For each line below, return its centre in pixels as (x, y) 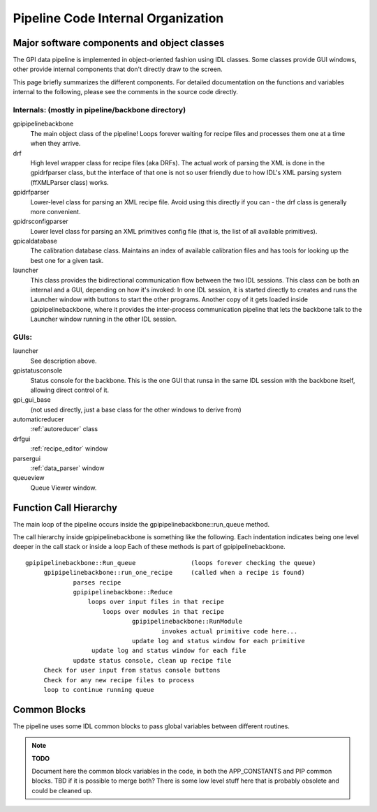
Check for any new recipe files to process (119, 680)
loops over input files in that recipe (156, 602)
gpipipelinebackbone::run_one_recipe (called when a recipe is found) (174, 573)
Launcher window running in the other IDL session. (104, 319)
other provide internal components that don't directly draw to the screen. (118, 69)
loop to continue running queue (99, 690)
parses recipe (97, 582)
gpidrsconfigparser (41, 221)
